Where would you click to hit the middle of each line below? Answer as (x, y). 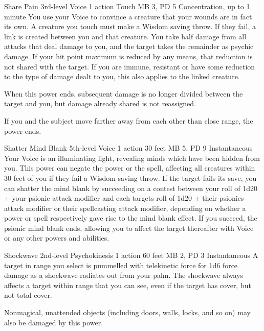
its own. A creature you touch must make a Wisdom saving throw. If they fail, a (130, 26)
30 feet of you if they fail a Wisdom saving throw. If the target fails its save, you (130, 178)
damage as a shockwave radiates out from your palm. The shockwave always (124, 275)
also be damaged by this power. (54, 322)
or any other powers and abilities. (57, 238)
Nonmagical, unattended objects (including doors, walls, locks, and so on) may (127, 312)
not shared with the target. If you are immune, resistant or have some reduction (130, 66)
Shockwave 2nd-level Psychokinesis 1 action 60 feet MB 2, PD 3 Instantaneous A (131, 255)
